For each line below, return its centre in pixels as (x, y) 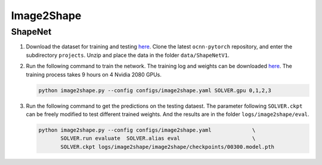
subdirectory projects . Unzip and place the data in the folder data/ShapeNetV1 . (128, 55)
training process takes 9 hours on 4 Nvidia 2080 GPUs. (94, 74)
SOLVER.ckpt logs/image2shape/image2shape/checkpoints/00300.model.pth (167, 147)
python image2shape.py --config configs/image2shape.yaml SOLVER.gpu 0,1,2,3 (155, 90)
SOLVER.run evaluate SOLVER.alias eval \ (158, 138)
